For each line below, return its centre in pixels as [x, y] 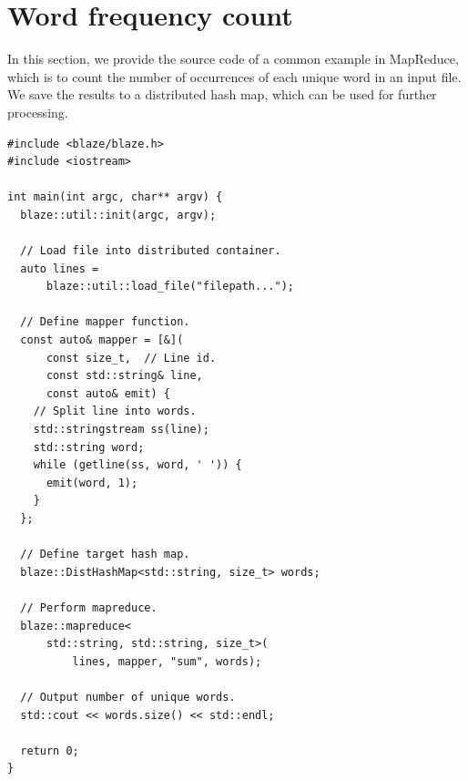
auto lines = [60, 268]
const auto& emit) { [108, 393]
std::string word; [89, 447]
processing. [38, 112]
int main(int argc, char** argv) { [115, 197]
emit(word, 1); [92, 483]
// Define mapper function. [105, 322]
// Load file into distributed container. [151, 251]
